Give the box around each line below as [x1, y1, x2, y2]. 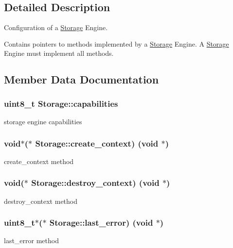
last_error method [4, 235, 59, 246]
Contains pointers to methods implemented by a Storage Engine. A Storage [4, 38, 229, 49]
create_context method [4, 156, 74, 166]
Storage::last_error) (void [49, 216, 153, 229]
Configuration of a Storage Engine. [4, 22, 108, 33]
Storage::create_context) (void [35, 137, 159, 149]
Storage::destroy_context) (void [31, 177, 160, 189]
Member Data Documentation [4, 72, 159, 87]
